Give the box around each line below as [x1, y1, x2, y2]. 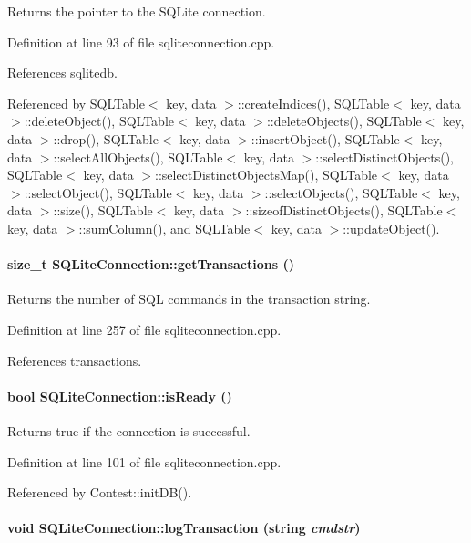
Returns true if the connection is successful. [7, 421, 251, 440]
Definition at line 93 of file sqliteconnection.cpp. [7, 32, 275, 51]
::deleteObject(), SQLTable [24, 111, 174, 131]
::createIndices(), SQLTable [237, 93, 390, 112]
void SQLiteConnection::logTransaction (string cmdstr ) [7, 518, 361, 538]
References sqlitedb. [7, 63, 118, 82]
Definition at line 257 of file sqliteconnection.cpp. [7, 319, 282, 339]
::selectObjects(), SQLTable [264, 183, 418, 202]
